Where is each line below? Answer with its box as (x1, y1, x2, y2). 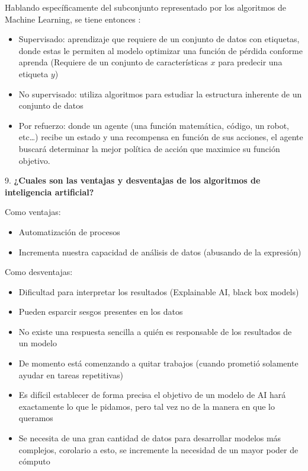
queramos (18, 412, 53, 424)
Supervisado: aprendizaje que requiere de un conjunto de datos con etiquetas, (18, 33, 300, 45)
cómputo (18, 455, 50, 467)
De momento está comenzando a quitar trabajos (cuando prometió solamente (18, 357, 299, 369)
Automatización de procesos (18, 225, 120, 238)
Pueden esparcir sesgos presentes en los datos (18, 305, 183, 318)
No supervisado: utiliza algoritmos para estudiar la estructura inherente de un (18, 87, 302, 100)
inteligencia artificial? (5, 185, 94, 198)
